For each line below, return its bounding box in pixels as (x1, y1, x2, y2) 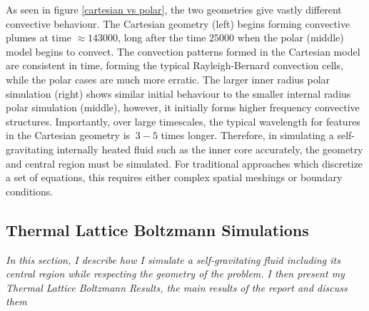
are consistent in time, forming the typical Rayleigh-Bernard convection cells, (6, 58, 343, 73)
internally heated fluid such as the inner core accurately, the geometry (56, 141, 363, 156)
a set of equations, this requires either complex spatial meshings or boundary (6, 170, 343, 185)
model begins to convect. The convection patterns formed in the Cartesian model (6, 44, 360, 58)
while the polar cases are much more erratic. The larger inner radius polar (6, 71, 330, 86)
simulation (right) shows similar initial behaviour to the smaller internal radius (6, 86, 351, 101)
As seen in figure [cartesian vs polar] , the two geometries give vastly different (6, 2, 342, 16)
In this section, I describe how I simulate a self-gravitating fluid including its (6, 252, 340, 267)
